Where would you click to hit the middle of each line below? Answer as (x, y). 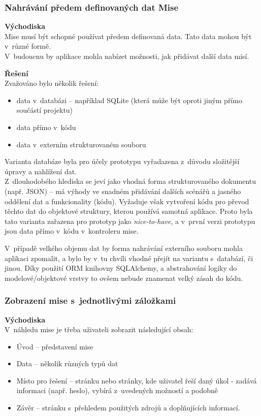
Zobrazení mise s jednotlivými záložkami (90, 300)
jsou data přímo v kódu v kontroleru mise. (72, 231)
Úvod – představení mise (55, 346)
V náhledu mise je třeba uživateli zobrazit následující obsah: (99, 329)
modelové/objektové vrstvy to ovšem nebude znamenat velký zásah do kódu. (124, 278)
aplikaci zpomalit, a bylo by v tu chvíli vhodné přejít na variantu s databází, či (129, 258)
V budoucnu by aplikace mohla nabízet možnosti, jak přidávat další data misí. (127, 56)
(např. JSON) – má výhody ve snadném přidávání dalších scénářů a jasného (123, 191)
